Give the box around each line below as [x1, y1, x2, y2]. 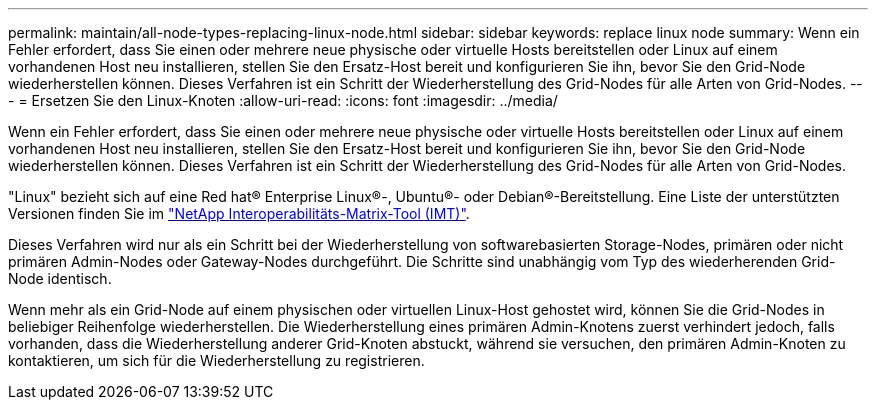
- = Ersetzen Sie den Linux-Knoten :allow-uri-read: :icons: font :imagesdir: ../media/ [8, 92, 558, 109]
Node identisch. [8, 270, 112, 287]
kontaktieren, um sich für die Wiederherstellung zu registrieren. [8, 352, 425, 369]
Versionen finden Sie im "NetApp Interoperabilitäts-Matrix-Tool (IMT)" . [8, 205, 470, 222]
